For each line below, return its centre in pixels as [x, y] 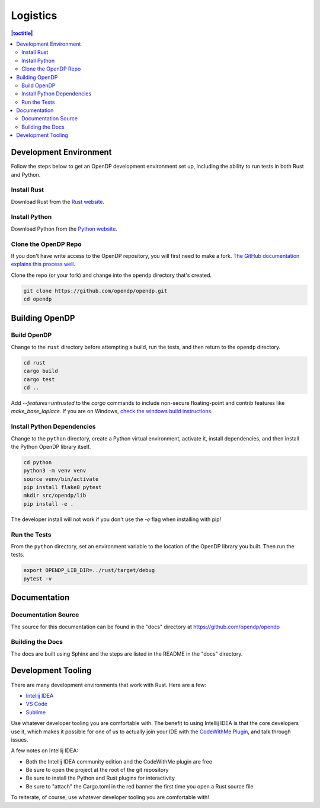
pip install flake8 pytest [63, 487]
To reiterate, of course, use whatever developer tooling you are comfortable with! [110, 797]
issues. [20, 740]
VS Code [36, 704]
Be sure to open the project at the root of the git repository [97, 770]
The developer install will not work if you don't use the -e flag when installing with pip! [116, 519]
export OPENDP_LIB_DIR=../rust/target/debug [89, 570]
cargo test [39, 379]
